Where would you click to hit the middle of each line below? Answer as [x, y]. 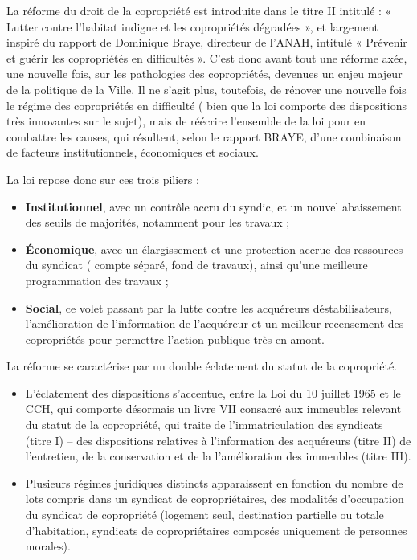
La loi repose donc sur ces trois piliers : [103, 179]
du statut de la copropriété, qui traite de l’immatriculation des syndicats [204, 425]
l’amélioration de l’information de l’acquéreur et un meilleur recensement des [215, 323]
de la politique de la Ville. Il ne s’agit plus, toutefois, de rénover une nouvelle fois [206, 89]
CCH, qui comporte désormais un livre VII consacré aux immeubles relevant [213, 409]
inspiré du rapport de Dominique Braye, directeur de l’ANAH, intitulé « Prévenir [207, 42]
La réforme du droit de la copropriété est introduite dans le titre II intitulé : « [199, 10]
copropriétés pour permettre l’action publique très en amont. [175, 339]
